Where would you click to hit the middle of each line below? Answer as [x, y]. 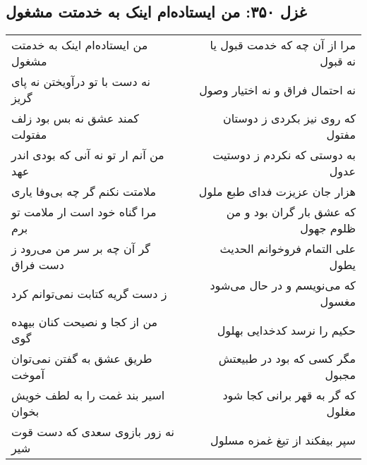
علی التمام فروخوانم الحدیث [288, 249]
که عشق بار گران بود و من [291, 212]
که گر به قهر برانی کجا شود [289, 395]
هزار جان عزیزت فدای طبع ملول [277, 192]
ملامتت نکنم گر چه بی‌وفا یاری [84, 192]
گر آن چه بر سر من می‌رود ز [81, 249]
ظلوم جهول [328, 228]
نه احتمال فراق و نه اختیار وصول [277, 89]
